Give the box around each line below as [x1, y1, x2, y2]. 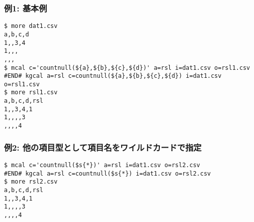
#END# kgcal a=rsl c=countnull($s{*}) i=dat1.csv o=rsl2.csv [4, 170, 211, 177]
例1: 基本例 [4, 1, 47, 14]
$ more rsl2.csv [4, 178, 58, 186]
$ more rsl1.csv [4, 89, 58, 96]
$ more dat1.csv [4, 22, 58, 30]
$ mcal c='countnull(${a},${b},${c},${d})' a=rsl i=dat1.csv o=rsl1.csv [4, 64, 250, 71]
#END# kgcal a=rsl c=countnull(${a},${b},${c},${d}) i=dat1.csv [4, 72, 222, 80]
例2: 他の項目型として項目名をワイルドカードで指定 [4, 141, 202, 153]
